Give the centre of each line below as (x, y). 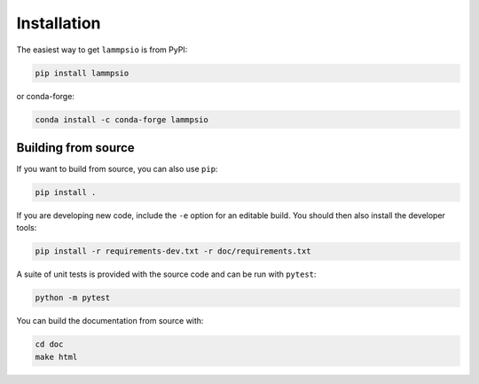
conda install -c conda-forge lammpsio (122, 119)
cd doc (49, 345)
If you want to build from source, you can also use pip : (117, 169)
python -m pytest (73, 298)
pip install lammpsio (82, 73)
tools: (27, 228)
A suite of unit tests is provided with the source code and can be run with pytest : (166, 274)
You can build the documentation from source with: (110, 321)
